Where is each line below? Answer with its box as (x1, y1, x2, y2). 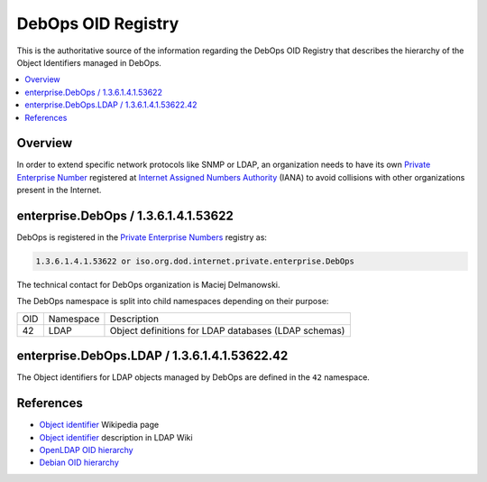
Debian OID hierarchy (39, 457, 119, 468)
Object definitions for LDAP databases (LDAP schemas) (109, 324, 345, 337)
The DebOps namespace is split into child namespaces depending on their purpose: (16, 296, 329, 307)
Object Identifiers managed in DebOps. (16, 57, 162, 68)
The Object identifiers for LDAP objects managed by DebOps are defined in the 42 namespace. (16, 372, 370, 383)
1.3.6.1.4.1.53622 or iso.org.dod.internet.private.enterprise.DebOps (35, 256, 355, 266)
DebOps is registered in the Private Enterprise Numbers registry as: (16, 232, 268, 243)
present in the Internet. (16, 185, 102, 196)
